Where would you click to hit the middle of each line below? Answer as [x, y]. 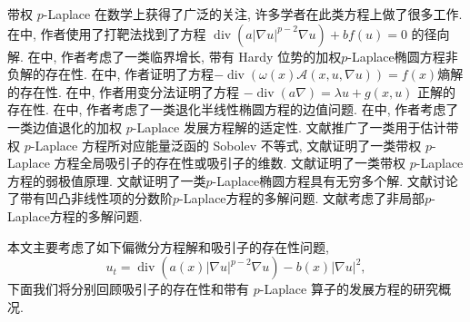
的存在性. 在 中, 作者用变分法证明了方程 [124, 91]
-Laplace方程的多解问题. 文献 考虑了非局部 [302, 198]
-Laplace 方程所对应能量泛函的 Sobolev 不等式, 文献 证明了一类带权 [226, 145]
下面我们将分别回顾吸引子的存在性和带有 [128, 289]
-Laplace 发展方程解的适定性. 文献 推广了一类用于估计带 [295, 127]
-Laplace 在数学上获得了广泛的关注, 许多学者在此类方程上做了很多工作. [253, 14]
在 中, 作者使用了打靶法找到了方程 [107, 33]
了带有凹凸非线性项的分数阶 [90, 198]
